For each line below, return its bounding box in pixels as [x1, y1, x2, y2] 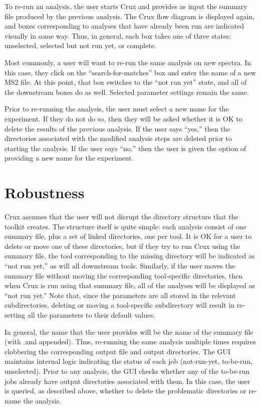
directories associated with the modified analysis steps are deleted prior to [5, 133, 232, 144]
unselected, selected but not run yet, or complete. [5, 40, 156, 51]
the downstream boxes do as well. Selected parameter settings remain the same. [5, 86, 249, 97]
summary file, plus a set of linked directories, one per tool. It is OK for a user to [5, 231, 252, 241]
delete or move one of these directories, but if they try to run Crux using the [5, 240, 240, 251]
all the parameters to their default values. [27, 309, 155, 320]
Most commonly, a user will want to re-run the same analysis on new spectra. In [5, 57, 251, 67]
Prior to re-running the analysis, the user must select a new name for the [5, 103, 229, 114]
